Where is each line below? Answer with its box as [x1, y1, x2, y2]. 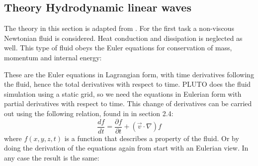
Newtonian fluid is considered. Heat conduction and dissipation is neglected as [4, 32, 243, 43]
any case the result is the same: [4, 152, 99, 163]
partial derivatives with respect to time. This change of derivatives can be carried [4, 98, 252, 109]
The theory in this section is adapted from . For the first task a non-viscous [4, 23, 234, 33]
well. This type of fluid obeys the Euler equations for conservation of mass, [4, 42, 232, 53]
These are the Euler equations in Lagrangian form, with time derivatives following [4, 69, 254, 79]
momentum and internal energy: [4, 52, 102, 62]
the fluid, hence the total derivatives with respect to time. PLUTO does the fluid [4, 79, 251, 89]
